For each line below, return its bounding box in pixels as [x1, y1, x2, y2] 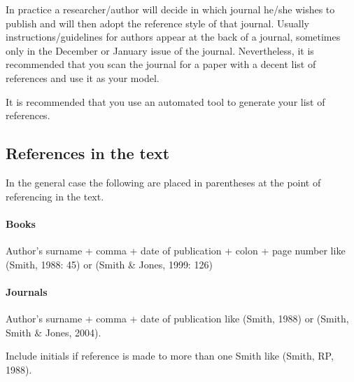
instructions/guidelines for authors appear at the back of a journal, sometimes [6, 29, 341, 44]
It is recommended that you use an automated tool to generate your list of [6, 94, 325, 109]
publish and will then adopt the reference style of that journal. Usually [6, 15, 310, 30]
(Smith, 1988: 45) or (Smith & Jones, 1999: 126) [6, 257, 213, 271]
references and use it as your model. [6, 70, 160, 85]
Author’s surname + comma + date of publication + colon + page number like [6, 243, 346, 257]
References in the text [6, 142, 170, 164]
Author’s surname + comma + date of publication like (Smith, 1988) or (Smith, [6, 311, 349, 325]
